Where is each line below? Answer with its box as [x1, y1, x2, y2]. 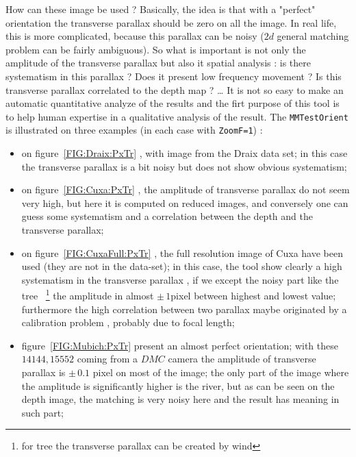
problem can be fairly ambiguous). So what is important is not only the [5, 42, 306, 56]
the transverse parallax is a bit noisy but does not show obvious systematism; [21, 159, 347, 173]
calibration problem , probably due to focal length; [21, 315, 235, 330]
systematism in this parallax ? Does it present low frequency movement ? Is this [5, 69, 342, 83]
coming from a [77, 351, 138, 366]
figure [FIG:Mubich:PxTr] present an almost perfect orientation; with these [21, 338, 338, 352]
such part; [21, 405, 64, 419]
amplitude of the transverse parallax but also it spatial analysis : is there [5, 55, 311, 70]
